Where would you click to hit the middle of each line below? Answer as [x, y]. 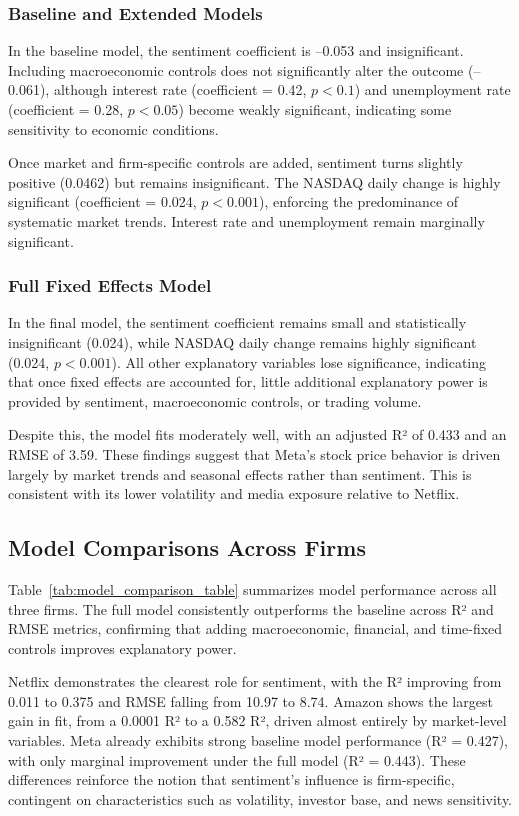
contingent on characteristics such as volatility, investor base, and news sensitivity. [260, 798]
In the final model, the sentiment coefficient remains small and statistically [237, 322]
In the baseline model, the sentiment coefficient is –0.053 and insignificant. [236, 50]
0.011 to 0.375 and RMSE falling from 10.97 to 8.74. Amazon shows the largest [250, 700]
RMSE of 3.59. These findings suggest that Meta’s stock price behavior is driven [254, 453]
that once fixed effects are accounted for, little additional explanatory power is [248, 381]
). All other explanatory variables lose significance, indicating [299, 361]
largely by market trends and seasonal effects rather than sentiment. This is [240, 473]
